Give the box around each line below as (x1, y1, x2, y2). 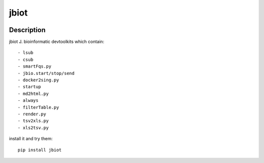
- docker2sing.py (18, 77, 59, 83)
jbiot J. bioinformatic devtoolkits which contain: (9, 39, 105, 45)
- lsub (18, 50, 34, 55)
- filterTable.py (18, 105, 59, 110)
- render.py (18, 111, 46, 117)
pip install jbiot (18, 147, 62, 153)
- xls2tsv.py (18, 125, 49, 130)
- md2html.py (18, 91, 49, 96)
